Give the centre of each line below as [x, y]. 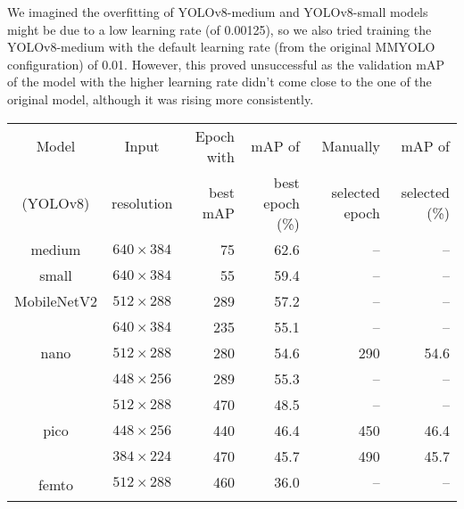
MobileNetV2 [56, 300]
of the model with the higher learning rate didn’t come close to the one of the [220, 82]
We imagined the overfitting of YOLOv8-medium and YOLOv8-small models [218, 12]
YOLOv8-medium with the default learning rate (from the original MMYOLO [221, 47]
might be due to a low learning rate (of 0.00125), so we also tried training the [220, 29]
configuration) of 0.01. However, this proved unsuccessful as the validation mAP [226, 64]
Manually [351, 146]
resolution [142, 202]
